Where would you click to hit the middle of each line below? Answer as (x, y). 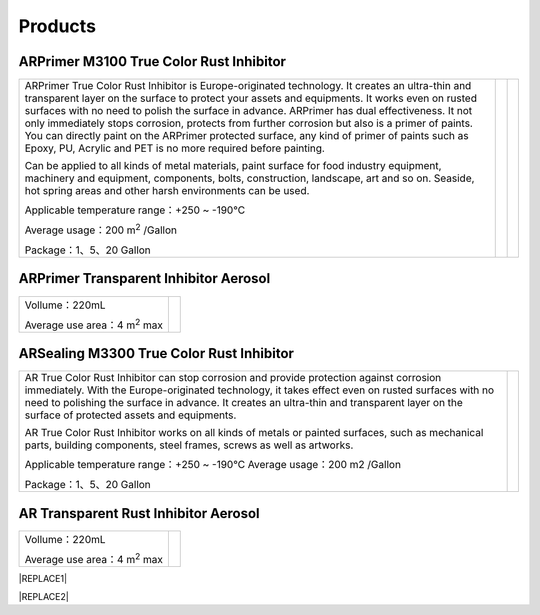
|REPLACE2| (43, 596)
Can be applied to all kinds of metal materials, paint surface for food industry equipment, (233, 166)
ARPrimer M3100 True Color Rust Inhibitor (152, 61)
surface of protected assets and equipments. (130, 415)
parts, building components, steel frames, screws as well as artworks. (189, 445)
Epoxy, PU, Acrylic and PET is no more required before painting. (174, 148)
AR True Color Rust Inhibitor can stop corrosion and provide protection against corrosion (233, 378)
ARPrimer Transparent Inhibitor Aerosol (144, 278)
